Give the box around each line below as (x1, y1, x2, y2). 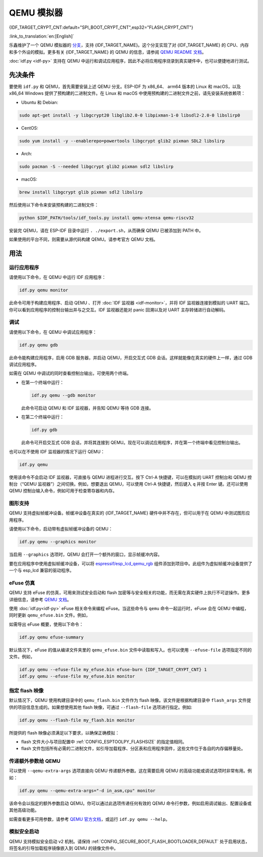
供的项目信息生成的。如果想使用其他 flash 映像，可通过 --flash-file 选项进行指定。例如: (9, 704, 192, 710)
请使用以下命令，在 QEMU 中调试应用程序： (9, 329, 97, 335)
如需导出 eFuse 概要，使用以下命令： (9, 621, 84, 627)
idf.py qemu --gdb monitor (31, 392, 96, 398)
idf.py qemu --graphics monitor (19, 539, 97, 545)
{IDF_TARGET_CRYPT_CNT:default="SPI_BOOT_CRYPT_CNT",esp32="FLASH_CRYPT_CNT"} (9, 24, 193, 30)
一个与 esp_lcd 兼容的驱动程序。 (9, 567, 74, 573)
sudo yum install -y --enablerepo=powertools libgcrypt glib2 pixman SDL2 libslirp (19, 138, 225, 143)
